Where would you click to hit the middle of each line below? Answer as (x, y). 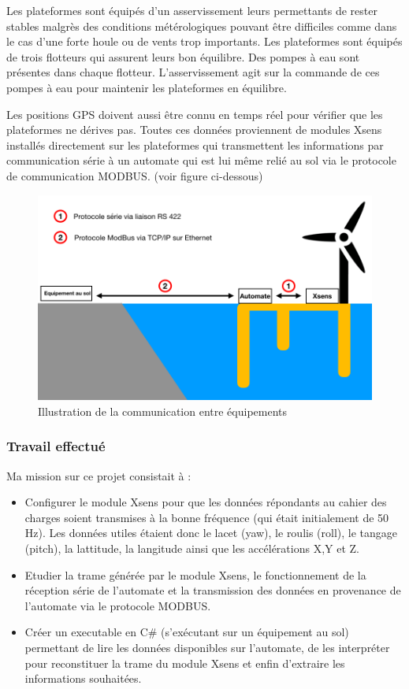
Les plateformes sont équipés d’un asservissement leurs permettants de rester (192, 10)
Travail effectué (56, 446)
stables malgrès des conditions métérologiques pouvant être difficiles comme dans (202, 26)
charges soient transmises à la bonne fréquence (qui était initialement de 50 (207, 517)
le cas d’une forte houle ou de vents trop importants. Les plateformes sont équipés (204, 41)
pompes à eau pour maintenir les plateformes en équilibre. (147, 87)
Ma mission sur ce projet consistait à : (99, 475)
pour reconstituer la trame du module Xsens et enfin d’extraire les (185, 663)
